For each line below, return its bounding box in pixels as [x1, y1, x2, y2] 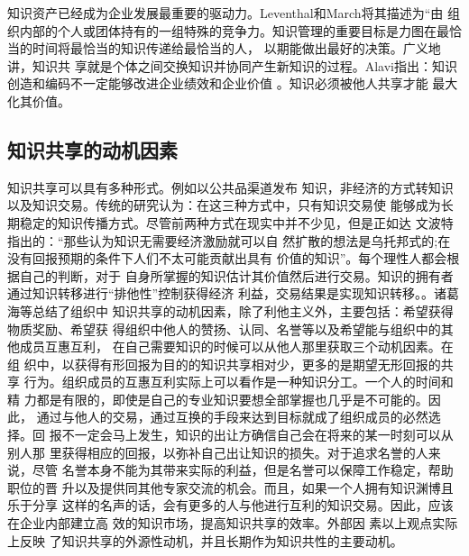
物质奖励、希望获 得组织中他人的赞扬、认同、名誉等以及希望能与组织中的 [7, 319, 441, 338]
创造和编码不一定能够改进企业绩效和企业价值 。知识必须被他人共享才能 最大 [7, 74, 458, 93]
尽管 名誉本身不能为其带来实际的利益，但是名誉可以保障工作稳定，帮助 [32, 460, 454, 479]
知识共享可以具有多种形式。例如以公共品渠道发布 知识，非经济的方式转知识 [7, 178, 454, 196]
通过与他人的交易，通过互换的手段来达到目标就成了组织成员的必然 [36, 407, 428, 426]
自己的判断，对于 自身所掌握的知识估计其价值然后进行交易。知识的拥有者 [19, 266, 454, 285]
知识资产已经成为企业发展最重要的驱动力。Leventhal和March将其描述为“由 [7, 4, 444, 22]
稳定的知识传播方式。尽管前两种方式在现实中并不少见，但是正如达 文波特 [19, 213, 454, 232]
